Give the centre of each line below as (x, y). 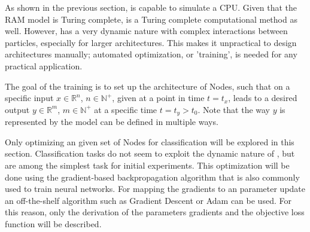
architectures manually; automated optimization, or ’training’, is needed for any (151, 54)
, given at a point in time (158, 98)
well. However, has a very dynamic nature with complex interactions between (146, 31)
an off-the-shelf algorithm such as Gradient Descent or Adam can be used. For (148, 200)
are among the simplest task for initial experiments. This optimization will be (147, 165)
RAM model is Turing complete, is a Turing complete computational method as (151, 19)
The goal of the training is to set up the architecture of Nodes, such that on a (148, 86)
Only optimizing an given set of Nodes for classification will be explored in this (150, 141)
